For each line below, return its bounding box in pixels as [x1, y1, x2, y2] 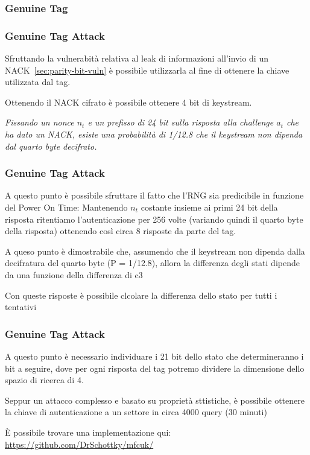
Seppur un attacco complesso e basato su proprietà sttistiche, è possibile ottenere [5, 393, 305, 406]
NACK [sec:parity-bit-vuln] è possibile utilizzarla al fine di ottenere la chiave [5, 63, 289, 76]
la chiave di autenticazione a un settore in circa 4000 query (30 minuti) [5, 406, 267, 418]
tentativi [5, 301, 37, 313]
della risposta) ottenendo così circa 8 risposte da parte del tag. [5, 224, 236, 237]
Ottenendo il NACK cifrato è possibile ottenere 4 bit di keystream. [5, 95, 252, 108]
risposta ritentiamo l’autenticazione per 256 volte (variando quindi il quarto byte [5, 212, 303, 225]
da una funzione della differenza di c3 [5, 269, 143, 281]
